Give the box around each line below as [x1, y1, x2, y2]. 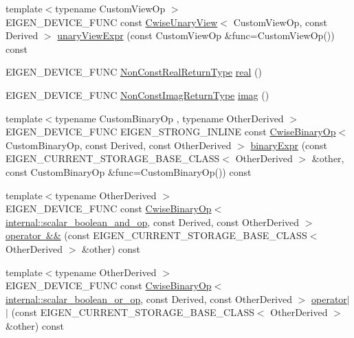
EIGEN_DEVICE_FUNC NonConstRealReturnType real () [5, 65, 262, 79]
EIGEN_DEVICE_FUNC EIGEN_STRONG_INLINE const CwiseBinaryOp [5, 124, 336, 139]
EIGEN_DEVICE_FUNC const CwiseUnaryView [5, 14, 218, 29]
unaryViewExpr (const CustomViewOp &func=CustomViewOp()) [57, 28, 335, 43]
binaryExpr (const [250, 137, 328, 152]
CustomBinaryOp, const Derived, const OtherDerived [5, 137, 232, 152]
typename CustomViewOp [55, 1, 166, 15]
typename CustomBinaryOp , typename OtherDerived [55, 111, 284, 125]
